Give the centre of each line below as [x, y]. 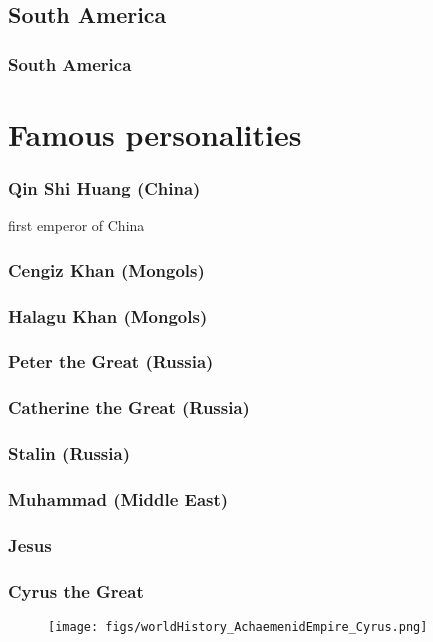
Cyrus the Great [76, 590]
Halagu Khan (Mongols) [108, 315]
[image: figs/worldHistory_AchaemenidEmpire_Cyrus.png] [238, 626]
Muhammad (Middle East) [118, 498]
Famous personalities [155, 133]
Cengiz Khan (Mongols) [106, 269]
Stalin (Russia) [69, 453]
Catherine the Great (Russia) [129, 407]
